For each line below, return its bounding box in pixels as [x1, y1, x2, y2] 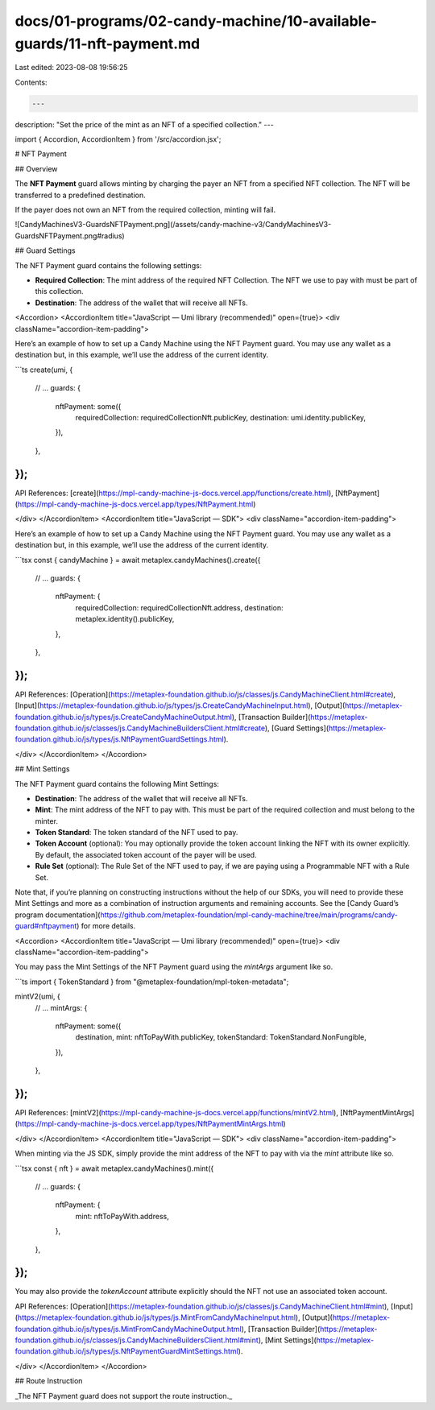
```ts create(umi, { [14, 365, 73, 374]
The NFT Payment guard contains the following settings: [14, 260, 202, 270]
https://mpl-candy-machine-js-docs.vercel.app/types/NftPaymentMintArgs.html [17, 1119, 284, 1129]
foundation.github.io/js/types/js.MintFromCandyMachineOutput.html [14, 1324, 242, 1334]
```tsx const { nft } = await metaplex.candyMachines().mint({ [14, 1164, 214, 1173]
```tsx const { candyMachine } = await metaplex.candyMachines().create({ [14, 555, 261, 564]
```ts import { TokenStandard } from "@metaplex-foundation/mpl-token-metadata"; [14, 977, 289, 986]
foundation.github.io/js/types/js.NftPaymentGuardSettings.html [14, 734, 225, 744]
